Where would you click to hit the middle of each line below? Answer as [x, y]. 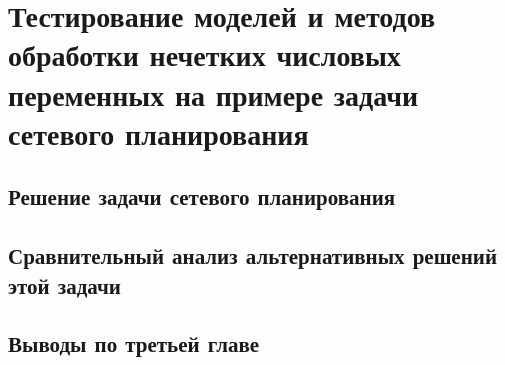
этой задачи [64, 284]
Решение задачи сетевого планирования [202, 196]
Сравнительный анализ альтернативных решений [252, 255]
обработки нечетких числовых [204, 54]
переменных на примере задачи [213, 93]
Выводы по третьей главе [134, 343]
